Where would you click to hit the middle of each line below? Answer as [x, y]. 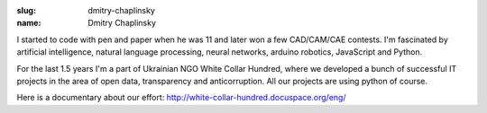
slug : [26, 10]
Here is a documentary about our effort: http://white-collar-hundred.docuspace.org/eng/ [181, 98]
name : [29, 23]
